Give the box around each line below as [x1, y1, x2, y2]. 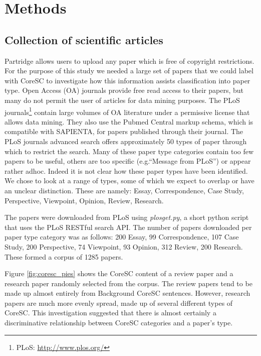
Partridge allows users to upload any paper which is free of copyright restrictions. [5, 55, 254, 66]
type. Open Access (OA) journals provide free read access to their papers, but [5, 85, 244, 95]
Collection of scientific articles [5, 32, 163, 47]
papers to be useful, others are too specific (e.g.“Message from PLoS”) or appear [5, 156, 251, 166]
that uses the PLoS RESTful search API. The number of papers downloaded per [5, 221, 252, 232]
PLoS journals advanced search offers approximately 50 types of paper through [5, 136, 247, 146]
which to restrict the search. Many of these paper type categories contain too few [5, 146, 254, 156]
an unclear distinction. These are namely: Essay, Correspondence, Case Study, [5, 185, 244, 195]
